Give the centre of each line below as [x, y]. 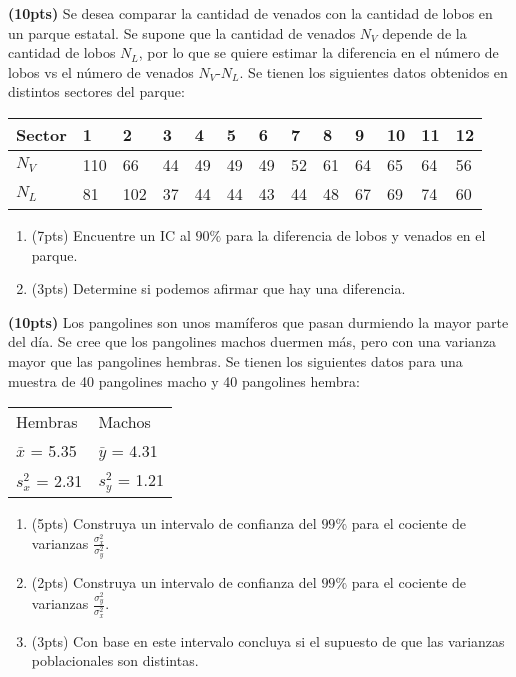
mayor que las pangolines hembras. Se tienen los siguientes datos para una [235, 360]
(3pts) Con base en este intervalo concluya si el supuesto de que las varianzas [268, 640]
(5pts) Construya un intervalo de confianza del [174, 523]
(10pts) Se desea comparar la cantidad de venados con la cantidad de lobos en [250, 13]
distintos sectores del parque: [96, 91]
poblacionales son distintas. [115, 660]
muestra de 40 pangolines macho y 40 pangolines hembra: [184, 380]
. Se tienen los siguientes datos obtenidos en [373, 71]
